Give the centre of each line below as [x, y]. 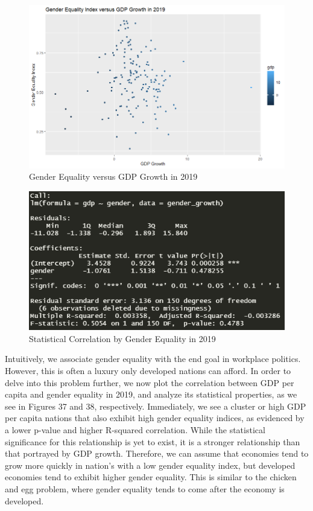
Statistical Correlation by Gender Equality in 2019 [122, 338]
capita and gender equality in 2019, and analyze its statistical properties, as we [151, 394]
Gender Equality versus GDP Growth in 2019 [113, 176]
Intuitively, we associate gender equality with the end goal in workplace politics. [153, 359]
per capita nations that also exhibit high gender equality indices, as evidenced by [155, 418]
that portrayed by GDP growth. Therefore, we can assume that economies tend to [157, 453]
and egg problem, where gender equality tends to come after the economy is [145, 488]
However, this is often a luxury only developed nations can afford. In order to [148, 370]
